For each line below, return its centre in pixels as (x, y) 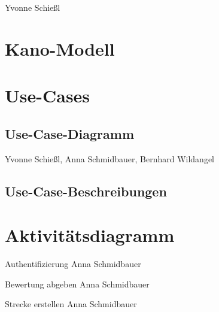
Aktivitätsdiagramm (90, 235)
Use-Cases (48, 96)
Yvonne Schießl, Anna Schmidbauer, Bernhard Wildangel (109, 158)
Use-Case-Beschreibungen (86, 191)
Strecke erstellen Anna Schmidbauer (71, 304)
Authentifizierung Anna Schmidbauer (73, 264)
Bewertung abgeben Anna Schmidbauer (77, 284)
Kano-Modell (60, 48)
